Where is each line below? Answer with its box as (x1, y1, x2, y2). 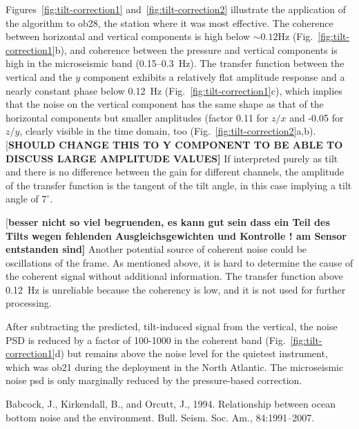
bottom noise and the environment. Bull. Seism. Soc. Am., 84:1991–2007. (6, 410, 315, 424)
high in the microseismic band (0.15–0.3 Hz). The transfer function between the (6, 56, 345, 70)
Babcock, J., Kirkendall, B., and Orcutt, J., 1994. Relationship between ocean (6, 397, 336, 411)
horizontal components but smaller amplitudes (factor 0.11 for (6, 110, 269, 124)
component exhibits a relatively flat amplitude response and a (83, 69, 345, 84)
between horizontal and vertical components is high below (6, 29, 251, 44)
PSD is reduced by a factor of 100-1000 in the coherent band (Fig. (6, 332, 286, 347)
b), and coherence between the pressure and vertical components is (55, 42, 338, 57)
